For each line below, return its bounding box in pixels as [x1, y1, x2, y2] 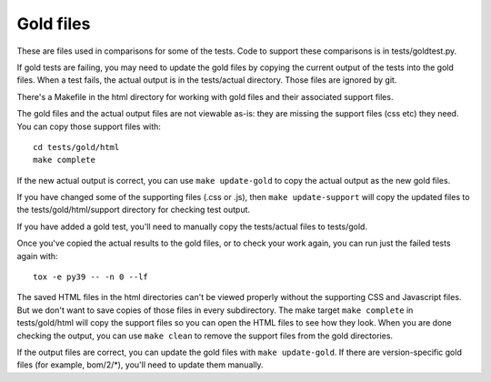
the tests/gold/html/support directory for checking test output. [16, 205, 250, 216]
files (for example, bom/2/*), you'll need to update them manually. [16, 359, 264, 370]
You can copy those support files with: [16, 121, 161, 132]
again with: [16, 250, 58, 261]
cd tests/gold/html [33, 142, 120, 152]
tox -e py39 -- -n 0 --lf [33, 272, 149, 282]
